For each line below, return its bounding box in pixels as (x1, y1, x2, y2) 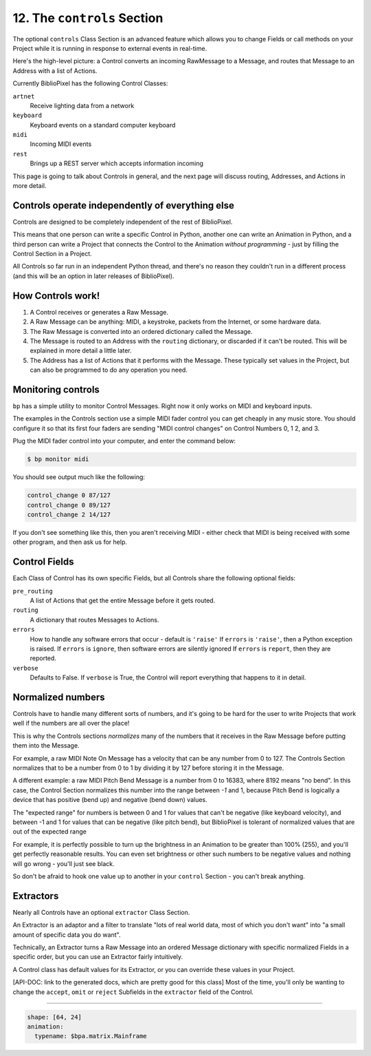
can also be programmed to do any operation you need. (30, 366, 188, 374)
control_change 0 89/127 (27, 501, 111, 509)
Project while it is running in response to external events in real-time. (12, 44, 207, 52)
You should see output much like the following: (12, 473, 146, 481)
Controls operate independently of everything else (12, 200, 235, 211)
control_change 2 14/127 (27, 510, 111, 518)
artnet (12, 92, 35, 100)
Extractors (12, 890, 59, 902)
